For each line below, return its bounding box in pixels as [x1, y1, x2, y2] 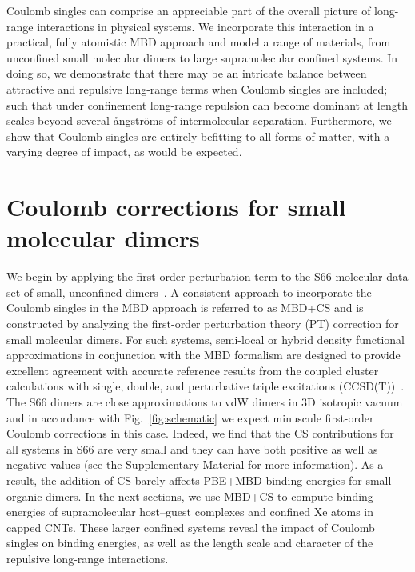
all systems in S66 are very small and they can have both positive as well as [6, 440, 378, 457]
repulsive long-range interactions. [6, 550, 169, 566]
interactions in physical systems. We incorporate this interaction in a [37, 18, 374, 34]
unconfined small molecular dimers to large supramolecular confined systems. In [6, 49, 398, 66]
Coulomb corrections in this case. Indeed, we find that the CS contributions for [6, 425, 394, 442]
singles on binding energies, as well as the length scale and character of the [6, 534, 373, 551]
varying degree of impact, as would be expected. [6, 143, 242, 160]
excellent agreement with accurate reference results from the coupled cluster [6, 362, 379, 378]
